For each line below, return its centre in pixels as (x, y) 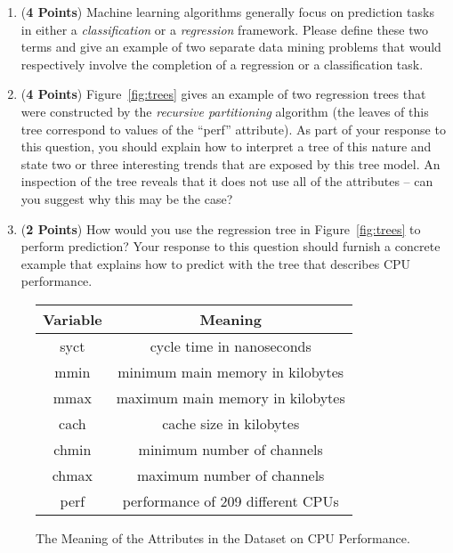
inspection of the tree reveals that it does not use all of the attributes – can (227, 181)
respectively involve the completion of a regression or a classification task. (222, 64)
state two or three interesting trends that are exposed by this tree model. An (231, 163)
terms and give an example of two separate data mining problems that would (231, 47)
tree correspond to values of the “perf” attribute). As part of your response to (233, 129)
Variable (73, 319)
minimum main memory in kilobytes (231, 371)
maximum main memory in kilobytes (231, 397)
